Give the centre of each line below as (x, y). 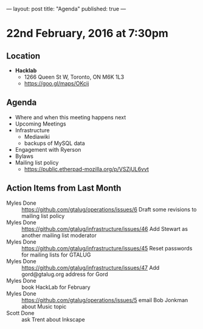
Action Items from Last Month (64, 188)
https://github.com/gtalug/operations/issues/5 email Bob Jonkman (105, 300)
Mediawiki (37, 136)
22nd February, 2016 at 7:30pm (88, 34)
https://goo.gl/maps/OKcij (57, 83)
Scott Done (20, 313)
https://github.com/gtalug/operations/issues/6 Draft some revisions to (109, 209)
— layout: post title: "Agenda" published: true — (66, 9)
